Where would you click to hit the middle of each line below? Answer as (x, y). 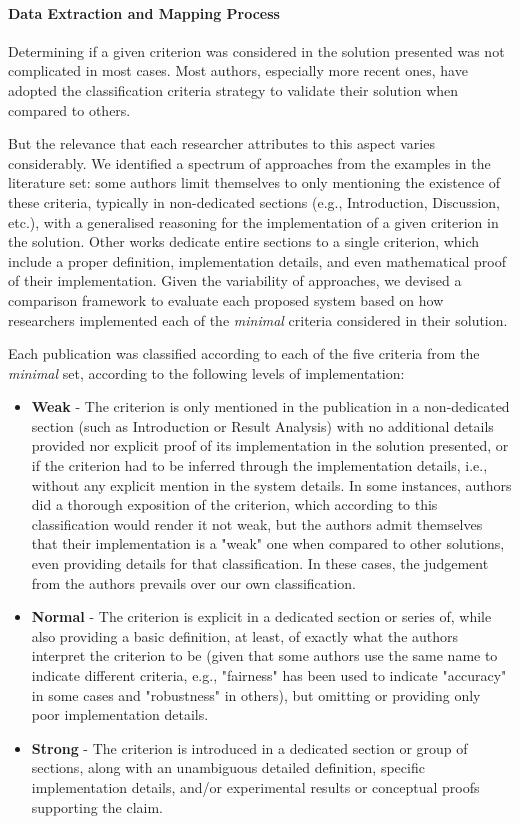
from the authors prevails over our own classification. (193, 582)
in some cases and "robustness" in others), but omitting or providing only (256, 694)
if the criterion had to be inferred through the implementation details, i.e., (259, 465)
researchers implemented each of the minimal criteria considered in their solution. (258, 319)
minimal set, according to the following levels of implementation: (206, 372)
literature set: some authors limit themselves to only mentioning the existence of (254, 182)
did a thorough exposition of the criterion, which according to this (234, 504)
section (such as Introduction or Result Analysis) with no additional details (262, 425)
